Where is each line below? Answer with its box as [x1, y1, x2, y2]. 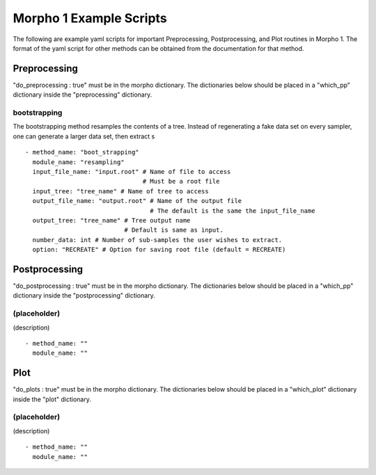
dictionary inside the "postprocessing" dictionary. [13, 291, 156, 300]
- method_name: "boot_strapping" [25, 148, 139, 156]
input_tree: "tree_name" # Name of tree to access [32, 187, 209, 195]
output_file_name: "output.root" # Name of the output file [32, 197, 242, 205]
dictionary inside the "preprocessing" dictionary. [13, 90, 152, 99]
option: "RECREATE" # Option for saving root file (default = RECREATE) [32, 245, 286, 254]
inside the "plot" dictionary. [13, 395, 92, 403]
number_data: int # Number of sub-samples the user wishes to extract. [32, 236, 283, 243]
